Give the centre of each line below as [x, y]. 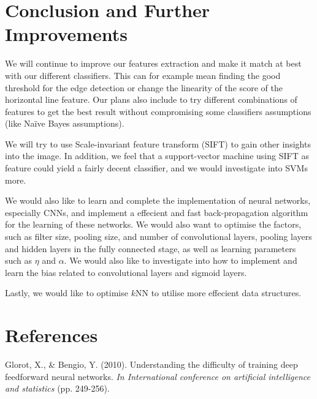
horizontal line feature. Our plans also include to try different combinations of [151, 99]
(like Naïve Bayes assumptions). [65, 123]
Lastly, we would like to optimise [67, 293]
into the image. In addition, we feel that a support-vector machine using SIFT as [157, 156]
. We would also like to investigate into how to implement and [181, 260]
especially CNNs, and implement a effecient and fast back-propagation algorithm [157, 212]
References [52, 335]
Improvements [67, 34]
